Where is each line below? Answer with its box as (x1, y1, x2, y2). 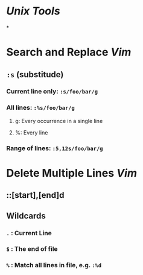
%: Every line (14, 128, 48, 136)
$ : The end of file (6, 245, 59, 253)
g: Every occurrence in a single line (14, 117, 103, 124)
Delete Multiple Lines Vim (6, 166, 138, 180)
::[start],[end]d (6, 190, 65, 200)
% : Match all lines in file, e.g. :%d (6, 261, 102, 270)
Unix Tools (6, 4, 60, 18)
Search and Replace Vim (6, 45, 132, 59)
